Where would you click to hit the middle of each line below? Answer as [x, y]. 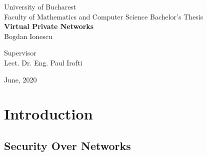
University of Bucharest [40, 6]
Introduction [48, 114]
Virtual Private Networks [49, 26]
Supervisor [20, 53]
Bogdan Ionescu [28, 36]
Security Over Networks [67, 145]
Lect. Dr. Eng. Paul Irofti [43, 62]
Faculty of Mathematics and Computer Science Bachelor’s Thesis [104, 16]
